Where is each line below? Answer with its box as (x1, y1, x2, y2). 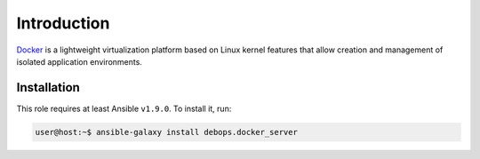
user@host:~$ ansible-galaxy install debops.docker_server (35, 127, 298, 137)
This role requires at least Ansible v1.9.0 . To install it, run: (16, 103, 232, 114)
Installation (16, 80, 80, 95)
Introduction (16, 13, 110, 33)
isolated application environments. (16, 56, 142, 67)
